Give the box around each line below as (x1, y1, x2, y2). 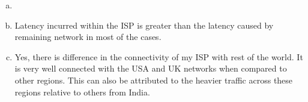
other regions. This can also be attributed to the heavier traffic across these (14, 73, 293, 86)
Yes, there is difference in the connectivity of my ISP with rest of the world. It (14, 50, 303, 63)
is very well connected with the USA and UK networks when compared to (14, 62, 287, 75)
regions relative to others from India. (14, 85, 150, 98)
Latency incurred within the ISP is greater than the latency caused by (14, 18, 274, 31)
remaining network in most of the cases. (14, 30, 162, 43)
